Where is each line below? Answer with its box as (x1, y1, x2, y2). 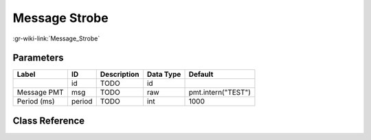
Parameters (12, 52, 64, 64)
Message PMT (16, 88, 65, 97)
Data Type (146, 69, 181, 79)
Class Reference (12, 115, 85, 126)
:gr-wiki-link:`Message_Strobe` (12, 34, 100, 43)
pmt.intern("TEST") (188, 88, 251, 97)
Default (188, 69, 214, 79)
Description (100, 69, 139, 79)
